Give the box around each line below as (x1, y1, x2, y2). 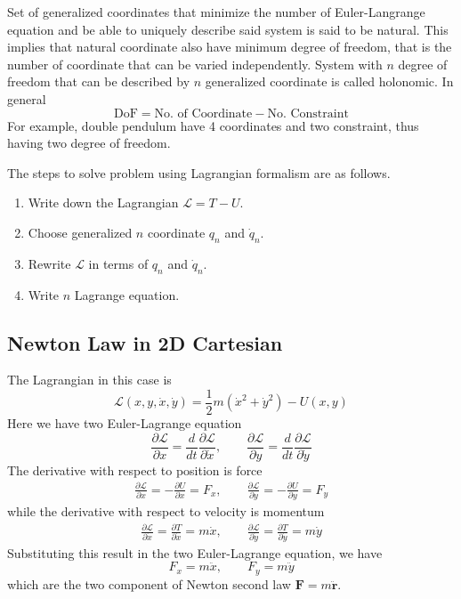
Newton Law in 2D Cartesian (7, 328, 283, 356)
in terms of (88, 254, 149, 272)
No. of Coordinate (154, 107, 253, 120)
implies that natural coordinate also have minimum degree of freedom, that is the (7, 37, 452, 56)
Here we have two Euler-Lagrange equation (7, 413, 242, 432)
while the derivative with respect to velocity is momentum (7, 502, 325, 521)
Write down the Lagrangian (28, 193, 179, 212)
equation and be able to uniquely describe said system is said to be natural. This (7, 20, 449, 38)
